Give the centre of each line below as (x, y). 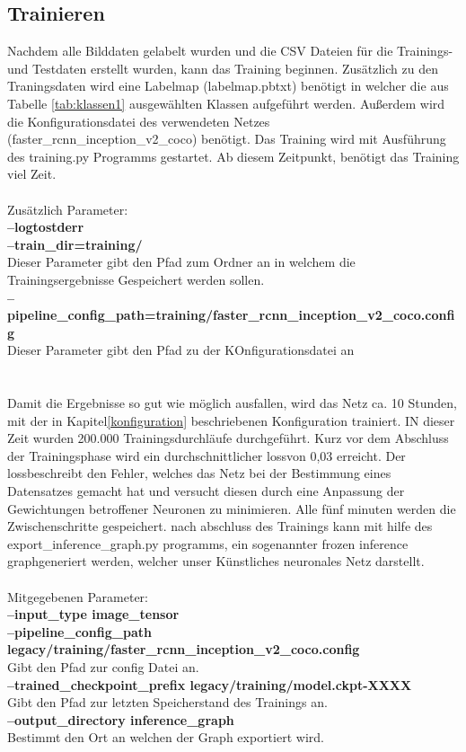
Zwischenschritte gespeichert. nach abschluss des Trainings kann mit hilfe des (220, 526)
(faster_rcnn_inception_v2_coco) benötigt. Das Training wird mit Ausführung (227, 139)
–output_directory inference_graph (121, 719)
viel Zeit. (32, 174)
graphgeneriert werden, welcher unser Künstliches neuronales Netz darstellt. (216, 561)
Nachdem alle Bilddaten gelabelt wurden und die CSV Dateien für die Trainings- (230, 51)
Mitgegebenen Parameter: (78, 596)
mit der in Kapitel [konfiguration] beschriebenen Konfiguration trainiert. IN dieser (231, 420)
